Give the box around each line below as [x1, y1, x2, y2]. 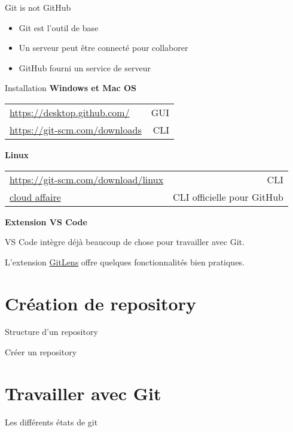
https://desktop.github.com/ [10, 105, 130, 119]
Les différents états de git [5, 415, 98, 428]
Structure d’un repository [5, 325, 98, 338]
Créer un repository [5, 346, 77, 358]
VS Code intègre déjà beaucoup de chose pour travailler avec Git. [5, 235, 245, 248]
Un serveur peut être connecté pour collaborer [19, 41, 188, 54]
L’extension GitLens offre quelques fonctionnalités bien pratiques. [5, 255, 245, 268]
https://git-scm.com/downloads [10, 122, 142, 137]
